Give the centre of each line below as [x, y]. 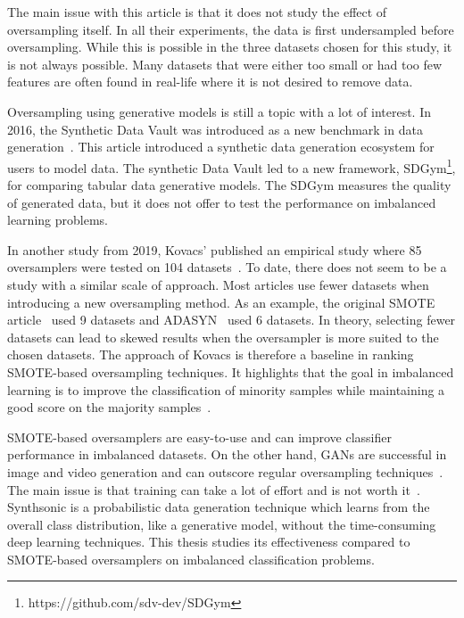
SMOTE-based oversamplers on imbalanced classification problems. [191, 559]
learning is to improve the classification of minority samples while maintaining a [226, 389]
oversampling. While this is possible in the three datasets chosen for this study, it [230, 47]
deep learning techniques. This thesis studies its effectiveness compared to [209, 542]
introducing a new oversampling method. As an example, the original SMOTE [221, 302]
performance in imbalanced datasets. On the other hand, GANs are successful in [227, 454]
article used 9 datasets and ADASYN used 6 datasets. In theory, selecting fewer [232, 320]
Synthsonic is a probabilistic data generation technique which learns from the [219, 507]
